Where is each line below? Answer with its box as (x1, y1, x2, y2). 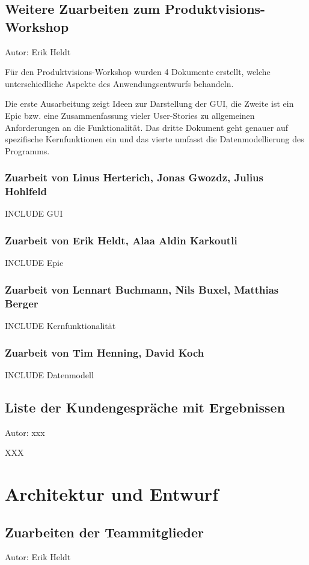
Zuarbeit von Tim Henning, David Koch (5, 345, 204, 360)
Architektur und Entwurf (5, 482, 218, 506)
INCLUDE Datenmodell (5, 368, 94, 381)
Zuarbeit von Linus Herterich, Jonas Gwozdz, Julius (5, 170, 264, 185)
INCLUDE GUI (5, 207, 63, 220)
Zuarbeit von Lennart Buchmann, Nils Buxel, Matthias (5, 282, 279, 297)
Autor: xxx (5, 426, 45, 438)
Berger (5, 295, 38, 310)
